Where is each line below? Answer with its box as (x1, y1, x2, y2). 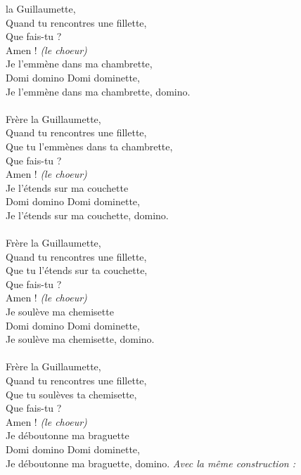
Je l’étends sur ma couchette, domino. (6, 207, 169, 222)
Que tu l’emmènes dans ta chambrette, (6, 138, 173, 153)
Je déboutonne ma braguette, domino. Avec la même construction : (6, 455, 295, 470)
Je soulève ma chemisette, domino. (6, 332, 155, 346)
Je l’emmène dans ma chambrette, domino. (6, 84, 191, 98)
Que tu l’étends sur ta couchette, (6, 263, 148, 278)
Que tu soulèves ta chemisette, (6, 386, 137, 401)
